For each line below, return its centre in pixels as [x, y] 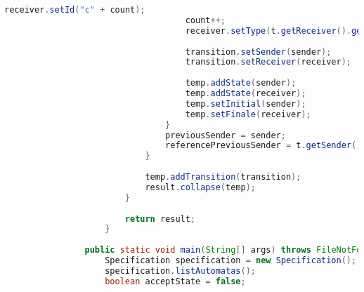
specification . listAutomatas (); [180, 271]
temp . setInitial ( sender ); [246, 104]
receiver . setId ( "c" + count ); [75, 10]
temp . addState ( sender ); [241, 83]
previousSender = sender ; [226, 135]
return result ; [160, 219]
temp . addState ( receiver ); [246, 93]
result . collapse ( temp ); [200, 187]
